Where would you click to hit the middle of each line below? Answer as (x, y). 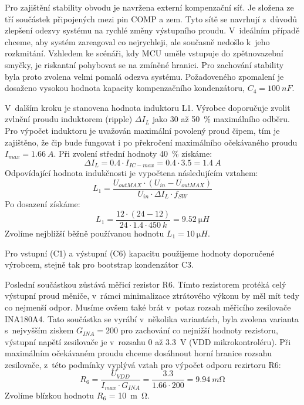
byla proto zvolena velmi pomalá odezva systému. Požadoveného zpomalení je (144, 76)
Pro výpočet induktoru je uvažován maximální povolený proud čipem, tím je (142, 130)
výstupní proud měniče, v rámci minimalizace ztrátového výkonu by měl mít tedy (152, 296)
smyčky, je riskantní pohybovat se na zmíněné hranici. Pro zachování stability (144, 64)
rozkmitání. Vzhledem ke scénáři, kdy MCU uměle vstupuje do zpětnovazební (144, 53)
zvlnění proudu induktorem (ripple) (69, 119)
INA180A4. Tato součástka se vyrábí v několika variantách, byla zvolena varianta (152, 318)
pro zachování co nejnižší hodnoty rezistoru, (199, 330)
